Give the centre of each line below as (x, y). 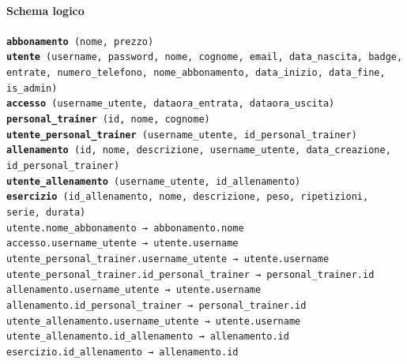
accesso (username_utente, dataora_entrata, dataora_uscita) (171, 104)
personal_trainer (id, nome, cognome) (108, 120)
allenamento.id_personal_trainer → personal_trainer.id (156, 305)
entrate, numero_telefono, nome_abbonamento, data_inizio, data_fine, (196, 73)
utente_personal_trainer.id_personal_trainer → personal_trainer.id (190, 274)
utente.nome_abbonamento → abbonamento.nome (125, 228)
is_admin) (32, 88)
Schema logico (45, 10)
